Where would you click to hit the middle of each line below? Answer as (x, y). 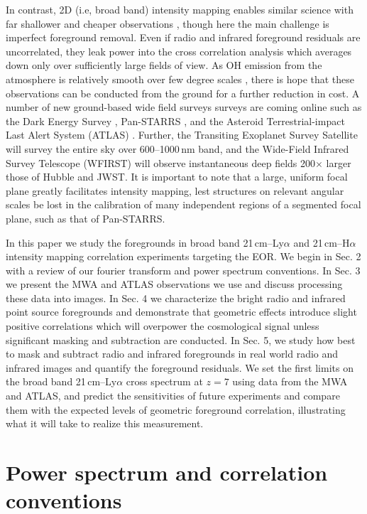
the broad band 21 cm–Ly (61, 381)
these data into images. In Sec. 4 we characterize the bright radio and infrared (176, 298)
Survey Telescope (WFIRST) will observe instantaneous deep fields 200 (161, 162)
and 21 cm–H (322, 242)
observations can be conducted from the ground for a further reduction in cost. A (183, 93)
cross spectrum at (164, 381)
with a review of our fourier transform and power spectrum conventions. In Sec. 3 (183, 270)
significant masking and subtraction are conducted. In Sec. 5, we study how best (181, 339)
